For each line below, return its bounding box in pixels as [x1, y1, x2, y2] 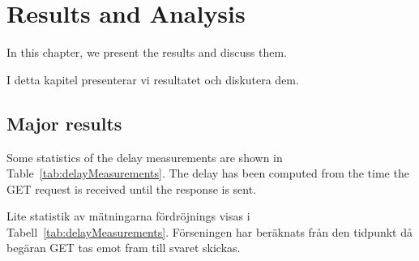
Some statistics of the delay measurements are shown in [6, 148, 283, 165]
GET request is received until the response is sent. [6, 180, 257, 197]
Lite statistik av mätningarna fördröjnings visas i [6, 208, 250, 225]
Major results [6, 110, 122, 135]
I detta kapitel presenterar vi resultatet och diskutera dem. [6, 71, 299, 88]
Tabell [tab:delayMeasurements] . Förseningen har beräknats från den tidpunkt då [6, 223, 413, 240]
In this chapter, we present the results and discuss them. [6, 44, 287, 61]
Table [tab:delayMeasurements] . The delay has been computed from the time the [6, 165, 409, 182]
